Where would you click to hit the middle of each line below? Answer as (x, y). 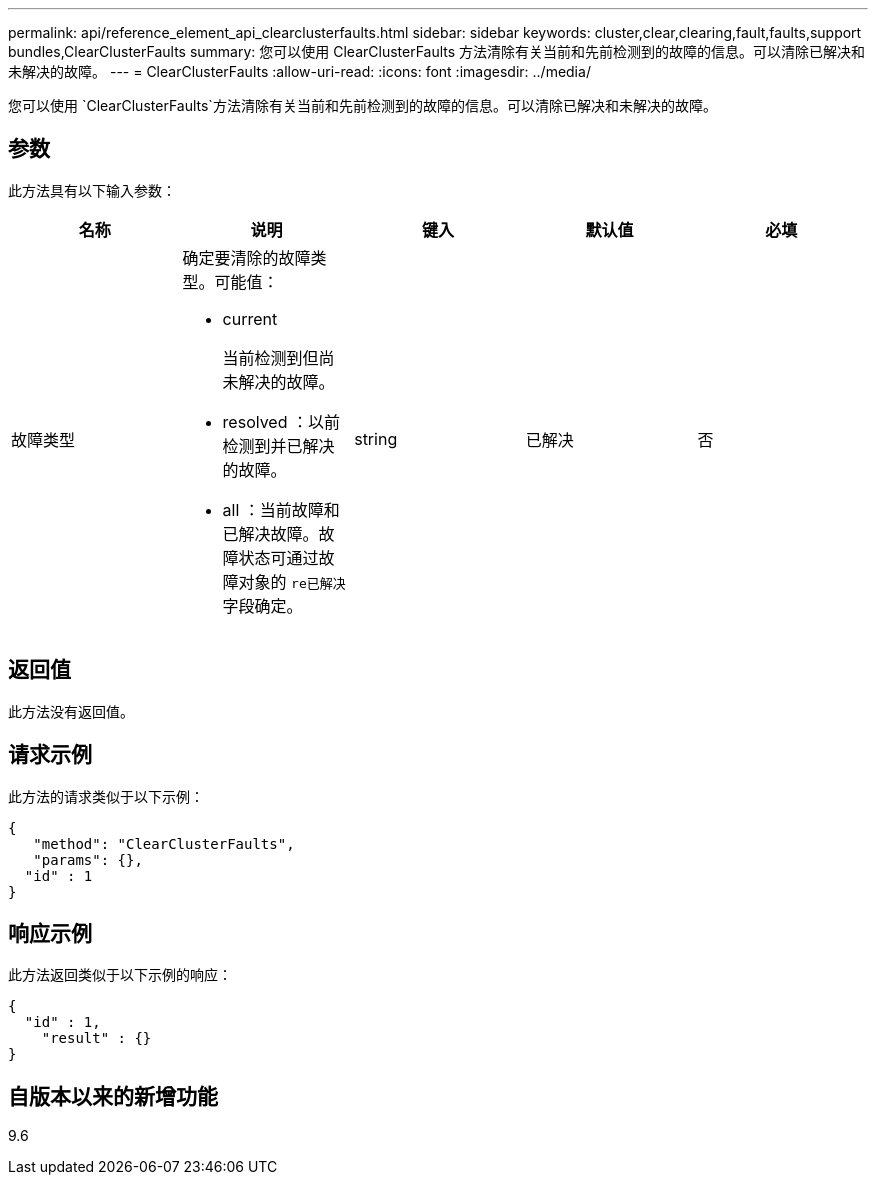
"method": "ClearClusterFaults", (164, 843)
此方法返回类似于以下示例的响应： (120, 975)
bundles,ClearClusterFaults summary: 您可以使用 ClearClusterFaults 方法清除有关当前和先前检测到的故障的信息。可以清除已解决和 (437, 51)
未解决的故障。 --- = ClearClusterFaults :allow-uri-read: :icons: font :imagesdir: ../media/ (299, 71)
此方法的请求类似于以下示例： (106, 796)
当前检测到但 (270, 357)
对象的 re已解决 (292, 581)
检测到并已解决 (278, 445)
